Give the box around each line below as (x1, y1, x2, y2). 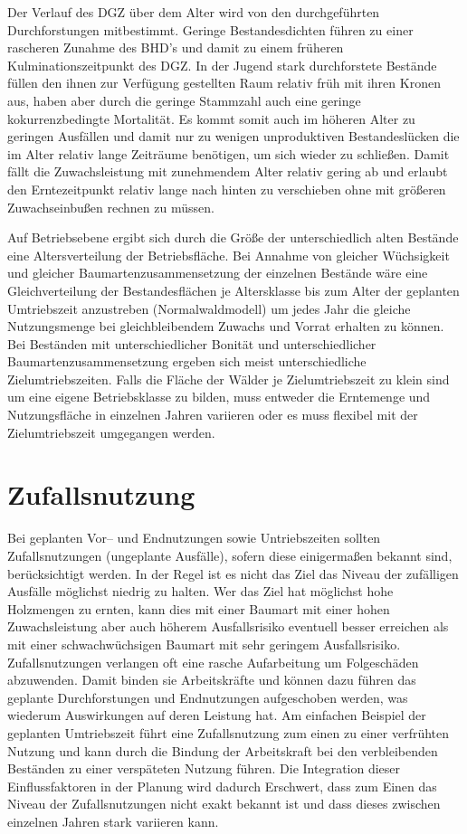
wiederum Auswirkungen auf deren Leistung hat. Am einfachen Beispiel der (7, 706, 426, 725)
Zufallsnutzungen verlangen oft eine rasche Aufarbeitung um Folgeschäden (7, 652, 419, 671)
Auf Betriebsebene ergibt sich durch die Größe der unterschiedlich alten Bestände (7, 228, 459, 247)
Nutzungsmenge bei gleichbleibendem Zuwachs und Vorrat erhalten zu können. (7, 317, 444, 336)
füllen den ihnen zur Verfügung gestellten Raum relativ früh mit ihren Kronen (7, 73, 441, 92)
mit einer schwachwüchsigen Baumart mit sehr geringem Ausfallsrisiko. (7, 634, 401, 653)
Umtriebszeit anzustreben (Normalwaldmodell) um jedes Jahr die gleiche (7, 299, 411, 317)
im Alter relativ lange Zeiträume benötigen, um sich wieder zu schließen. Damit (7, 144, 450, 163)
